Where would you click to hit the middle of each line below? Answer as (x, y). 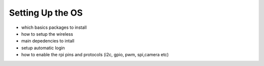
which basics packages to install (54, 27)
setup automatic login (43, 48)
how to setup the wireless (47, 34)
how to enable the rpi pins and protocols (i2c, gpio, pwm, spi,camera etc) (95, 55)
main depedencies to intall (48, 41)
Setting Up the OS (46, 13)
